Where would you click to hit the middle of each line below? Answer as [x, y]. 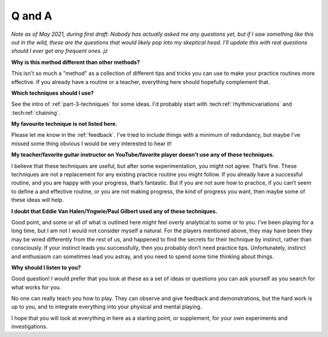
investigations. [29, 327]
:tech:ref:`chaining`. [36, 113]
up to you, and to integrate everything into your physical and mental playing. [107, 307]
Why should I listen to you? [46, 267]
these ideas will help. [37, 200]
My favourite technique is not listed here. [64, 124]
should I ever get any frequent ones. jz [60, 51]
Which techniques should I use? [53, 93]
